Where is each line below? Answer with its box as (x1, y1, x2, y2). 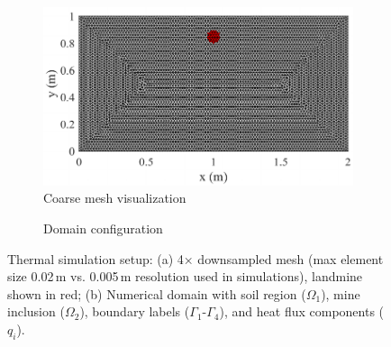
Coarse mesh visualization (43, 188, 186, 207)
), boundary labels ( (79, 302, 190, 321)
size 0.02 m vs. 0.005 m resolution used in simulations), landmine (7, 267, 363, 286)
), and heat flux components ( (219, 302, 385, 321)
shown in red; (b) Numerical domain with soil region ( (7, 284, 306, 303)
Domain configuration (43, 219, 163, 238)
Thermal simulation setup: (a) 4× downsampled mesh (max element (7, 249, 384, 268)
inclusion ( (7, 302, 65, 321)
